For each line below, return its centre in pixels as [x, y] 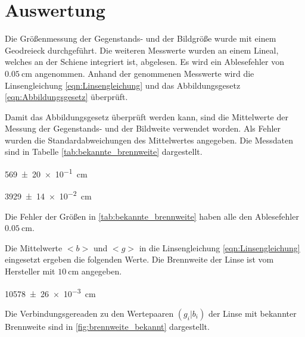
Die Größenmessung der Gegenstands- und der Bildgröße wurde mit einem [141, 38]
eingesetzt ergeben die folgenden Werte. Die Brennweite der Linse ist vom [139, 259]
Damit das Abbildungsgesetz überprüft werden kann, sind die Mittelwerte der [147, 116]
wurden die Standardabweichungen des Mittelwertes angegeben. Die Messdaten [149, 140]
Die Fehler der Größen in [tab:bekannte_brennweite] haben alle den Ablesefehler [152, 216]
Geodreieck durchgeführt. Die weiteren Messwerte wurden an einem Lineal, [142, 50]
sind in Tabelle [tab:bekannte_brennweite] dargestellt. [104, 152]
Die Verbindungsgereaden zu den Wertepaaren [89, 313]
